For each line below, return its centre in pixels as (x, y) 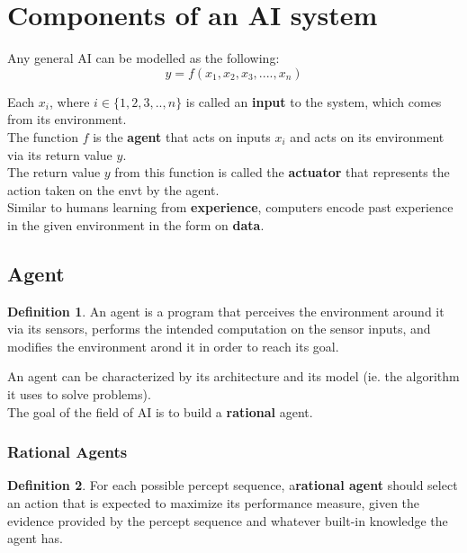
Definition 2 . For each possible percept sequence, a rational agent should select (233, 485)
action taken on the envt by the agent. (113, 189)
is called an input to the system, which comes (314, 101)
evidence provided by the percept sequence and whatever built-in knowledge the (228, 520)
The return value (54, 172)
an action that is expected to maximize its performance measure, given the (214, 503)
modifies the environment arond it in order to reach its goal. (173, 346)
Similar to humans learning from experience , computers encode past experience (230, 207)
